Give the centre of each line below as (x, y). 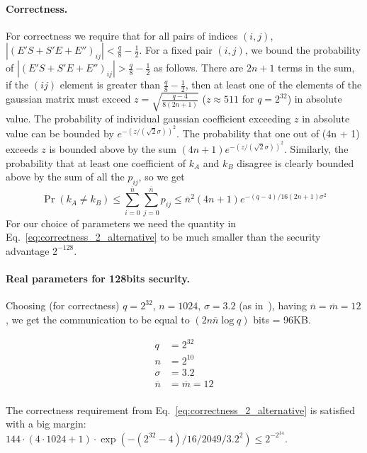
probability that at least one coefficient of (96, 162)
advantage (28, 250)
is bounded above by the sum (113, 149)
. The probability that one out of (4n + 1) (268, 133)
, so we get (162, 177)
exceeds (22, 149)
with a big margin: (46, 424)
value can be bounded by (60, 133)
